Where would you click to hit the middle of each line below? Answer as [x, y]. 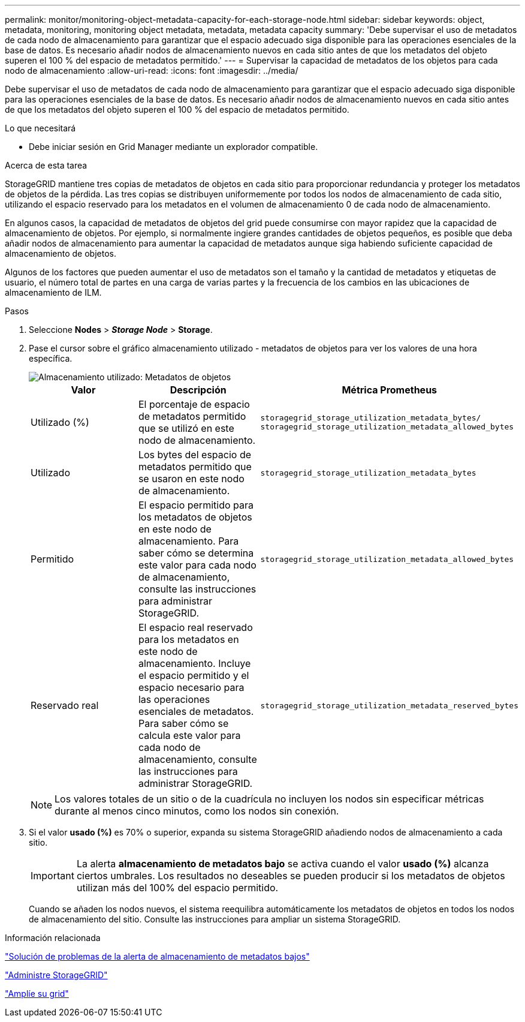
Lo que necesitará [40, 128]
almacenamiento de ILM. [53, 292]
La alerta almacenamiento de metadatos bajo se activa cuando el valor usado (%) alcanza [283, 864]
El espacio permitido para [196, 505]
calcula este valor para [189, 735]
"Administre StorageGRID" [56, 975]
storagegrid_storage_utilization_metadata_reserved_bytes [389, 705]
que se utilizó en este [186, 428]
